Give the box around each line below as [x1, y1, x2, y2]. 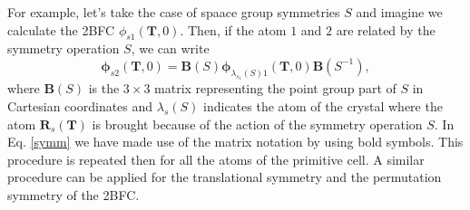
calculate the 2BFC [7, 20, 115, 39]
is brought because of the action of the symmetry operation [92, 114, 423, 133]
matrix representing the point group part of [154, 79, 397, 98]
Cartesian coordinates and [7, 97, 153, 116]
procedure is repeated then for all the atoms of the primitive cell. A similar [7, 149, 425, 168]
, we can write [131, 39, 210, 58]
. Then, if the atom [180, 20, 287, 39]
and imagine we [356, 3, 443, 21]
